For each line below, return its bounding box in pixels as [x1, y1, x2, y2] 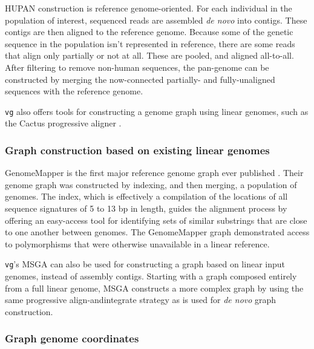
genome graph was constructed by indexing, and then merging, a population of [5, 178, 297, 191]
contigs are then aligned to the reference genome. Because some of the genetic [5, 25, 293, 38]
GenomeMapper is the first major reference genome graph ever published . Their [5, 166, 304, 179]
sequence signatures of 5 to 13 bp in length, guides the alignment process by [5, 202, 287, 214]
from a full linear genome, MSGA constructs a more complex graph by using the [5, 281, 304, 294]
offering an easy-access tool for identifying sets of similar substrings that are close [5, 214, 307, 226]
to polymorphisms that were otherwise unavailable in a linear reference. [5, 237, 270, 250]
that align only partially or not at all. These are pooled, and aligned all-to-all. [5, 49, 294, 62]
